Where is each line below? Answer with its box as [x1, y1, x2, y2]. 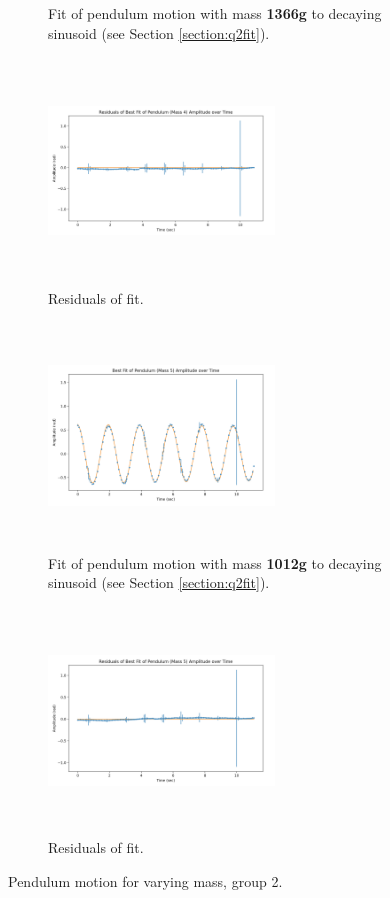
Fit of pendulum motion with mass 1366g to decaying [48, 3, 382, 23]
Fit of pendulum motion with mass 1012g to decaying [48, 552, 382, 573]
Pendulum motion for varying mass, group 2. [8, 870, 283, 891]
